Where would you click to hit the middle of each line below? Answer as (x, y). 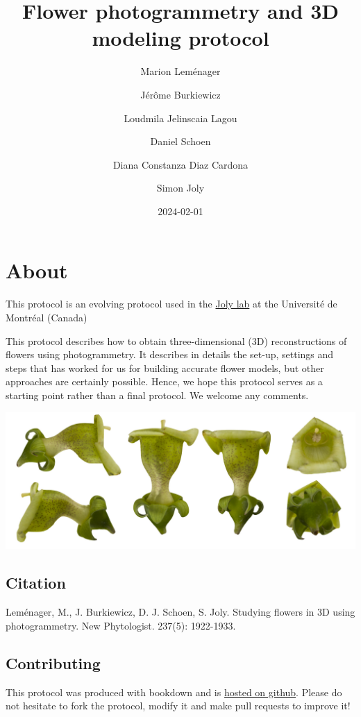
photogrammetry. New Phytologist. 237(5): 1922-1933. (121, 625)
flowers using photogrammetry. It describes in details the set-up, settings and (170, 354)
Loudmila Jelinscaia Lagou (180, 118)
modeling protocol (180, 38)
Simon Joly (180, 188)
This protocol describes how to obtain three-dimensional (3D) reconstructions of (176, 340)
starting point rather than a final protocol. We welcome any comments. (157, 395)
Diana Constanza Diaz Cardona (180, 164)
